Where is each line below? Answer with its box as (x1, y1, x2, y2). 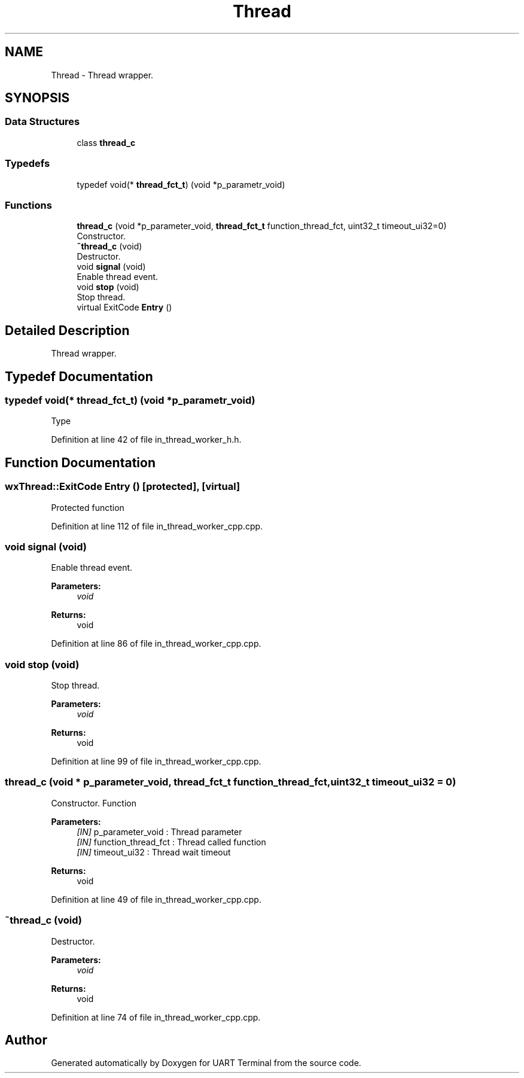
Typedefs (5, 157, 50, 170)
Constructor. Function (51, 797, 136, 808)
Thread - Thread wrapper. (51, 69, 154, 80)
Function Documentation (5, 455, 156, 470)
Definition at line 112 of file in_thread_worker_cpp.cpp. (51, 520, 263, 531)
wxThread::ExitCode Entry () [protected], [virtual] (5, 480, 240, 493)
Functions (5, 199, 52, 211)
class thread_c (77, 137, 136, 148)
